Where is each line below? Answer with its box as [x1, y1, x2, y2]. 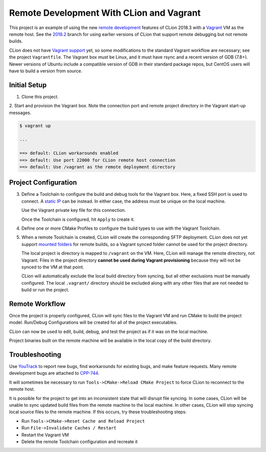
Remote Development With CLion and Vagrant [9, 7, 201, 18]
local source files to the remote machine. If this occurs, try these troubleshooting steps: [9, 409, 187, 415]
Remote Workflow [9, 300, 66, 308]
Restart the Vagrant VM [21, 432, 69, 438]
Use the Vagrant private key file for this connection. [21, 207, 126, 213]
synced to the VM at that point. [21, 264, 85, 270]
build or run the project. [21, 287, 69, 293]
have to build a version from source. [9, 68, 82, 74]
